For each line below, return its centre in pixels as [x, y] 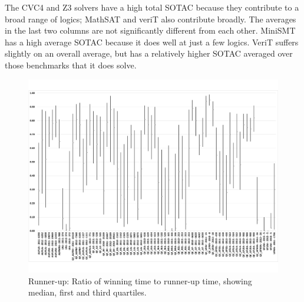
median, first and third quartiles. [87, 292]
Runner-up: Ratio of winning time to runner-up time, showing [140, 280]
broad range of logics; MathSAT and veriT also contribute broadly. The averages [151, 19]
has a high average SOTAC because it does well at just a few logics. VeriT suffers [152, 42]
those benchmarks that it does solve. [71, 65]
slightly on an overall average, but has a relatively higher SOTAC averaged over [149, 53]
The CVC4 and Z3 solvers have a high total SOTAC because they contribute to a [152, 7]
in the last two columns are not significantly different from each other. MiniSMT [150, 30]
